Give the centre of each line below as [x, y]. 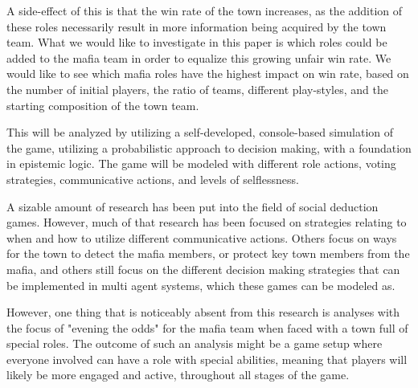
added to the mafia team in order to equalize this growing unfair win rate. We [199, 57]
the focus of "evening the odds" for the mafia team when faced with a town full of [207, 327]
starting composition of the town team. [103, 105]
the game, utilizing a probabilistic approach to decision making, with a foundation [209, 147]
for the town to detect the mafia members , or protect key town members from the [208, 253]
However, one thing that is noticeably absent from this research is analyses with [203, 312]
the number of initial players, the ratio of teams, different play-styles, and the [197, 89]
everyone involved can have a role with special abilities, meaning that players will [207, 359]
